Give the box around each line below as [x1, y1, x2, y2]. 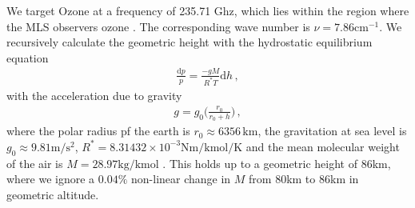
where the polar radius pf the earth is [6, 122, 190, 139]
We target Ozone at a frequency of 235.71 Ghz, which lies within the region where [6, 2, 409, 18]
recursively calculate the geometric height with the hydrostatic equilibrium [6, 34, 373, 50]
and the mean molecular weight [245, 138, 400, 154]
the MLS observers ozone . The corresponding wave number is [6, 18, 310, 34]
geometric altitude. [6, 186, 99, 202]
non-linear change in [131, 170, 231, 187]
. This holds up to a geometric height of [162, 154, 357, 171]
